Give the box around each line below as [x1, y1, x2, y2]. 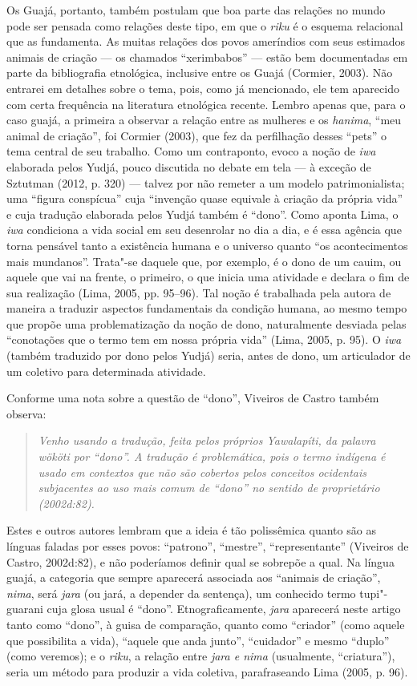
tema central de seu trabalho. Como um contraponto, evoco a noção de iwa [6, 143, 376, 159]
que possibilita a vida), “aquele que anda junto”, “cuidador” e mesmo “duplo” [6, 632, 390, 648]
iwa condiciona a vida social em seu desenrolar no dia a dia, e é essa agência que [6, 221, 402, 238]
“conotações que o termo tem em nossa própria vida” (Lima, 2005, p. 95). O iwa [6, 331, 402, 348]
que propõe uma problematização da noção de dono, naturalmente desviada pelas [6, 315, 407, 332]
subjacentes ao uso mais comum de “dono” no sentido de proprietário [38, 479, 380, 496]
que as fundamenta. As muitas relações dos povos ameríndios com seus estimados [6, 33, 406, 50]
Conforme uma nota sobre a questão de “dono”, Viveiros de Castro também [6, 389, 379, 406]
